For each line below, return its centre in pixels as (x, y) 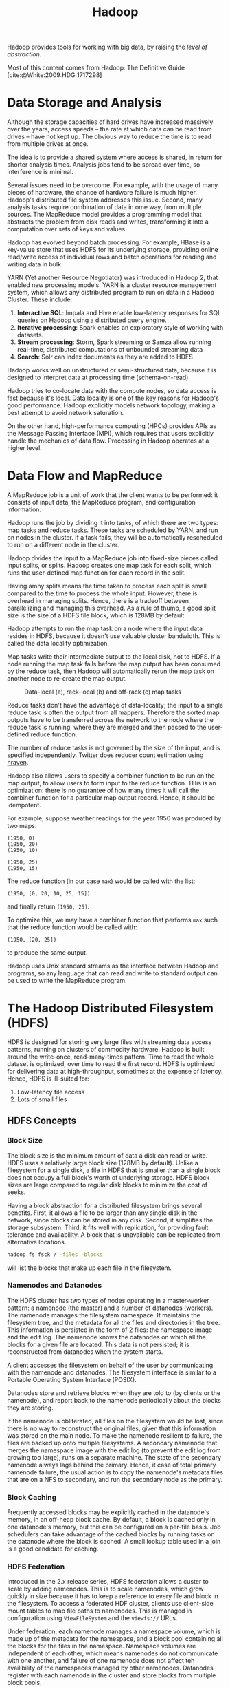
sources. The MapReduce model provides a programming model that (105, 215)
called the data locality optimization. (58, 644)
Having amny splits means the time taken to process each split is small (107, 586)
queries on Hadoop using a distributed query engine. (92, 320)
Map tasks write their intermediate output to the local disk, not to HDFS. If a (114, 657)
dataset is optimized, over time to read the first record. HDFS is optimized (111, 1064)
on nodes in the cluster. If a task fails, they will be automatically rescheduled (115, 538)
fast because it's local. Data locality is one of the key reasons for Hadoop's (113, 398)
